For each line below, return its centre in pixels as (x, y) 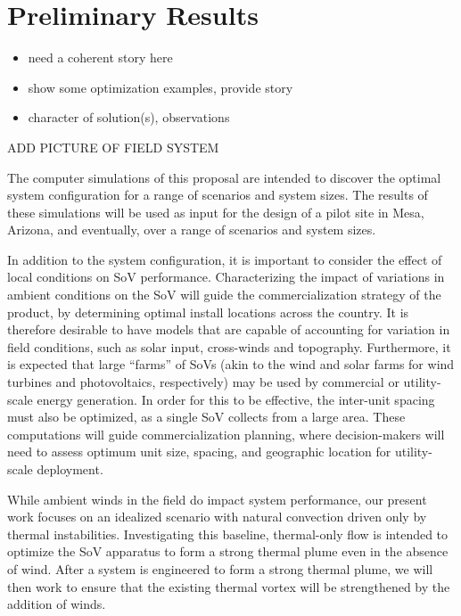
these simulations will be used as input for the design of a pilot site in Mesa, (216, 212)
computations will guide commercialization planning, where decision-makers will (226, 434)
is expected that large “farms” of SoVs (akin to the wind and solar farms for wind (231, 364)
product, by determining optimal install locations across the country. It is (208, 312)
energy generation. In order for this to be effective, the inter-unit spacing (236, 399)
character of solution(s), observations (129, 117)
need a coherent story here (100, 57)
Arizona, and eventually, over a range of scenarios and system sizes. (192, 230)
